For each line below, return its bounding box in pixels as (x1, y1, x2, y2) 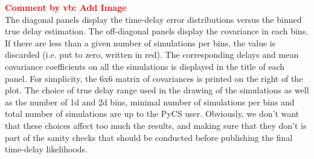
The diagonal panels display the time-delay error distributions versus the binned (5, 13, 302, 25)
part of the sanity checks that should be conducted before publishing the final (5, 131, 293, 143)
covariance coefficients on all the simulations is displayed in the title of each (5, 60, 285, 72)
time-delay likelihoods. (5, 143, 88, 155)
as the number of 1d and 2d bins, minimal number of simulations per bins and (5, 95, 295, 108)
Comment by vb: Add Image (5, 1, 127, 13)
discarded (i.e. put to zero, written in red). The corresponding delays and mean (5, 48, 299, 61)
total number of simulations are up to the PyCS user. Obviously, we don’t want (5, 107, 300, 120)
